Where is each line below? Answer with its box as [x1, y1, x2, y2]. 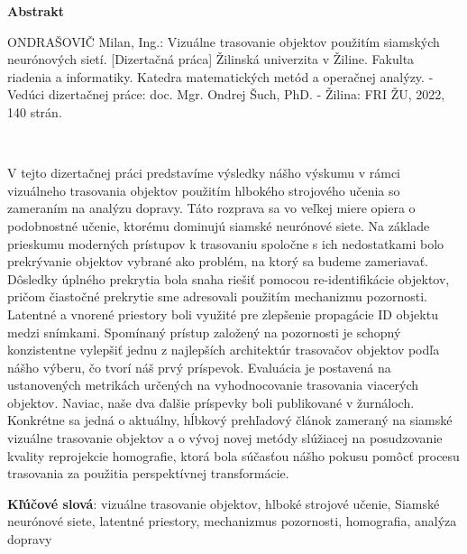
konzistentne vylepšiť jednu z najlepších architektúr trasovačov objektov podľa [7, 340, 440, 359]
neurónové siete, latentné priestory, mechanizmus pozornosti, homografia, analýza [7, 512, 457, 531]
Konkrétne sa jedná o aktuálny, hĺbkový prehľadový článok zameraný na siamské [7, 411, 453, 429]
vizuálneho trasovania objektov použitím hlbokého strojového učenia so [7, 180, 400, 199]
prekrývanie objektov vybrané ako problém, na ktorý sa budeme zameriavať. [7, 252, 428, 271]
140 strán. [7, 102, 62, 121]
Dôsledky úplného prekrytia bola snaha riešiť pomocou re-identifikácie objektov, [7, 269, 450, 288]
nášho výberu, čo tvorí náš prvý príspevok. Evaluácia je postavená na [7, 357, 391, 376]
